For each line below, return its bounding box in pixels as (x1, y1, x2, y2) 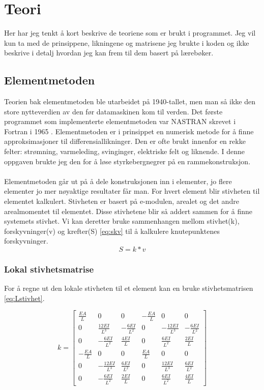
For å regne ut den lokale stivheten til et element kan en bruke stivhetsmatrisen (4, 283, 253, 293)
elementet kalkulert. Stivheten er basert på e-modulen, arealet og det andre (4, 196, 239, 206)
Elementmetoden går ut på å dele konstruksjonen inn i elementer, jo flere (4, 175, 232, 186)
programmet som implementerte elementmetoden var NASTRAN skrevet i (4, 116, 236, 127)
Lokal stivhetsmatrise (4, 262, 94, 275)
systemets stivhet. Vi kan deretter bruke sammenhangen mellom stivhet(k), (4, 216, 240, 226)
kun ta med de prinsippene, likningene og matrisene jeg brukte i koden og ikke (4, 37, 249, 48)
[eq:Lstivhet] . (4, 292, 45, 303)
